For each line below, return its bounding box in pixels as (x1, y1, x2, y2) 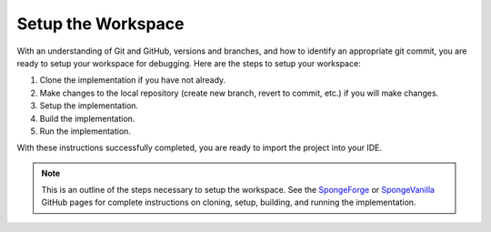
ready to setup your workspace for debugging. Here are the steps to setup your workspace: (16, 57, 361, 68)
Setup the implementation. (39, 100, 139, 111)
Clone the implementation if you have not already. (39, 75, 226, 86)
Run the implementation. (39, 126, 132, 136)
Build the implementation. (39, 113, 135, 124)
